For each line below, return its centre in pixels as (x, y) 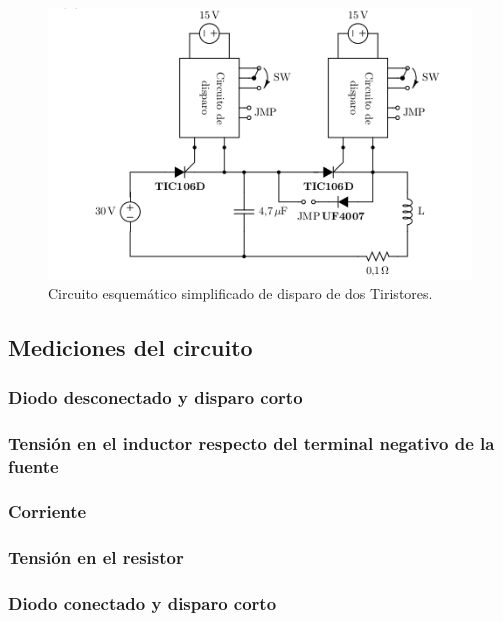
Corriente (47, 511)
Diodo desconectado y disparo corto (155, 396)
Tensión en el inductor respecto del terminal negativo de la (251, 442)
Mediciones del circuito (130, 347)
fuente (33, 465)
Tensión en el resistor (96, 557)
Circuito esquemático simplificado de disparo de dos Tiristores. (240, 293)
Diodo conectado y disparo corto (142, 603)
